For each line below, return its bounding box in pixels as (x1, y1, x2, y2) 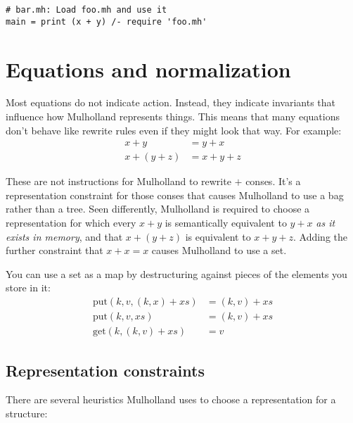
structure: (6, 405, 48, 420)
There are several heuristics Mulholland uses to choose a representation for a (6, 392, 336, 407)
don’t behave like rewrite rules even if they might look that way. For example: (6, 122, 342, 137)
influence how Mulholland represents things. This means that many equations (6, 109, 340, 124)
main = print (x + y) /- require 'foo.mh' (6, 16, 207, 27)
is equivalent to (185, 229, 251, 244)
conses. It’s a (245, 174, 301, 189)
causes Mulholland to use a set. (151, 243, 287, 258)
